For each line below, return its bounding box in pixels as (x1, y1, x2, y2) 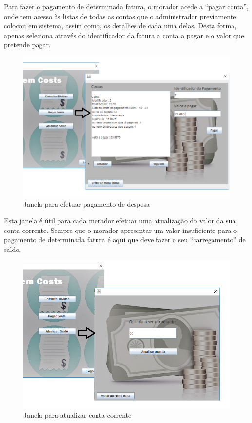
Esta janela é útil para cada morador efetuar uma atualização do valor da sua (4, 215, 236, 225)
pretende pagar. (4, 39, 51, 50)
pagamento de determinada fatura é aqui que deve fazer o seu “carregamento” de (4, 234, 246, 245)
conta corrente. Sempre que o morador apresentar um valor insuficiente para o (4, 225, 237, 235)
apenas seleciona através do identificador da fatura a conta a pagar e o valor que (4, 30, 244, 40)
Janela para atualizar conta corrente (23, 410, 132, 420)
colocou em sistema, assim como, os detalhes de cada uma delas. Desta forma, (4, 20, 237, 31)
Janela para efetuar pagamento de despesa (23, 199, 150, 209)
